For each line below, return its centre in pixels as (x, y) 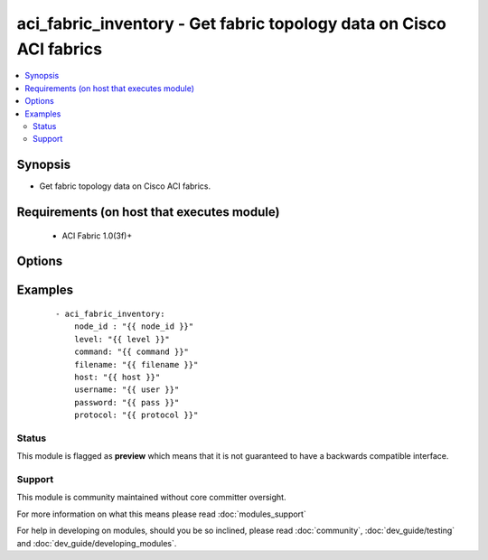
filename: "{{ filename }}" (136, 364)
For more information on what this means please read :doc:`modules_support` (161, 514)
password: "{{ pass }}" (127, 402)
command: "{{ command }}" (131, 352)
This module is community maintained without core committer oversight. (151, 498)
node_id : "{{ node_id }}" (134, 327)
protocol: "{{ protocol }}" (136, 415)
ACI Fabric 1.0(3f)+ (97, 236)
